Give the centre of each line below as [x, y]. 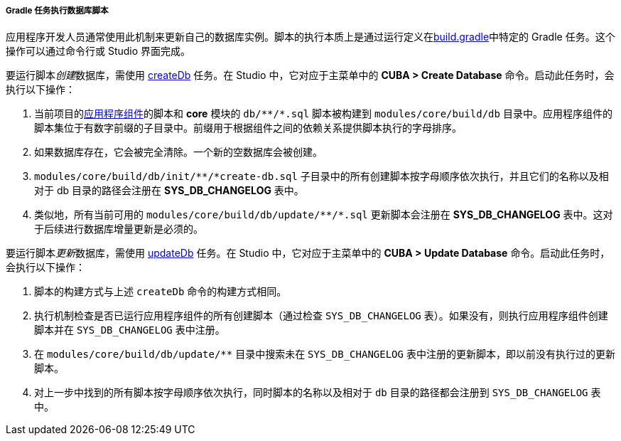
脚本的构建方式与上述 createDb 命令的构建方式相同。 [161, 292]
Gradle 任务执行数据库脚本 [57, 11]
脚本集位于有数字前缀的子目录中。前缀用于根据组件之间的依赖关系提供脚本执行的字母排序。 [248, 128]
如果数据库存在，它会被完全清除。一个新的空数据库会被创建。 [178, 152]
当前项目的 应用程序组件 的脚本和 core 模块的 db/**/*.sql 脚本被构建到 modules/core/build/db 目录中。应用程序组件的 [323, 114]
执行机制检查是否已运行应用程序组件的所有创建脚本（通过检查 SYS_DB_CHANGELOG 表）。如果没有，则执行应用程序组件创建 [321, 316]
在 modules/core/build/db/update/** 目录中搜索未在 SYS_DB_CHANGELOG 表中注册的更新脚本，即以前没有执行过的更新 [325, 354]
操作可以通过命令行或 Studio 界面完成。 [98, 51]
